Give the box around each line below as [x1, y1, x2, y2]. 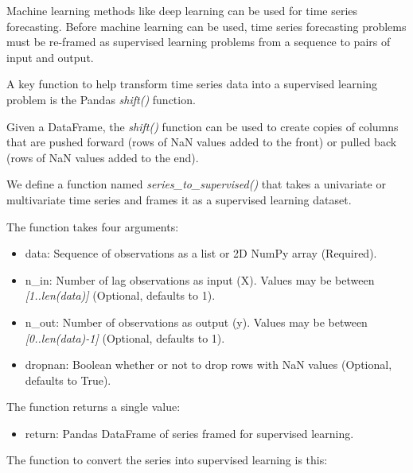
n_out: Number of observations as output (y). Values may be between [25, 313, 368, 330]
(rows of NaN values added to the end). [6, 149, 199, 165]
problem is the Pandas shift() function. [6, 91, 196, 107]
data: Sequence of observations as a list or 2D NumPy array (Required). [25, 245, 377, 262]
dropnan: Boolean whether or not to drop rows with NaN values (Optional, [25, 356, 392, 373]
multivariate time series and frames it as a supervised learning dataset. [6, 191, 352, 207]
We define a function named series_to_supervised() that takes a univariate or [6, 176, 386, 192]
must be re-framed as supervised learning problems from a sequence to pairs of [6, 33, 391, 50]
